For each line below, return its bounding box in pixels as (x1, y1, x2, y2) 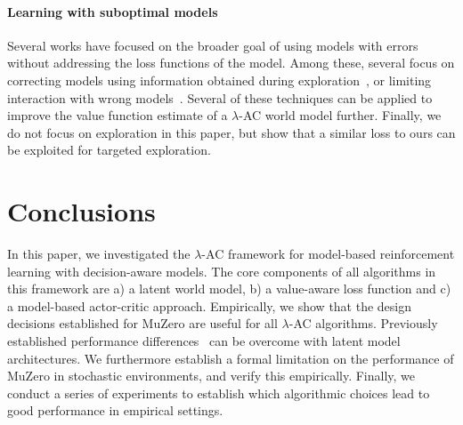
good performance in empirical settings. (7, 401, 223, 420)
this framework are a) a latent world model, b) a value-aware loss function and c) (7, 279, 451, 298)
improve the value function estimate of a (7, 106, 228, 124)
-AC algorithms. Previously (288, 314, 438, 333)
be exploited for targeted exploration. (7, 140, 211, 159)
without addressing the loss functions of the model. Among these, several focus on (7, 53, 455, 72)
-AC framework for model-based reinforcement (201, 245, 455, 263)
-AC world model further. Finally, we (239, 106, 442, 124)
